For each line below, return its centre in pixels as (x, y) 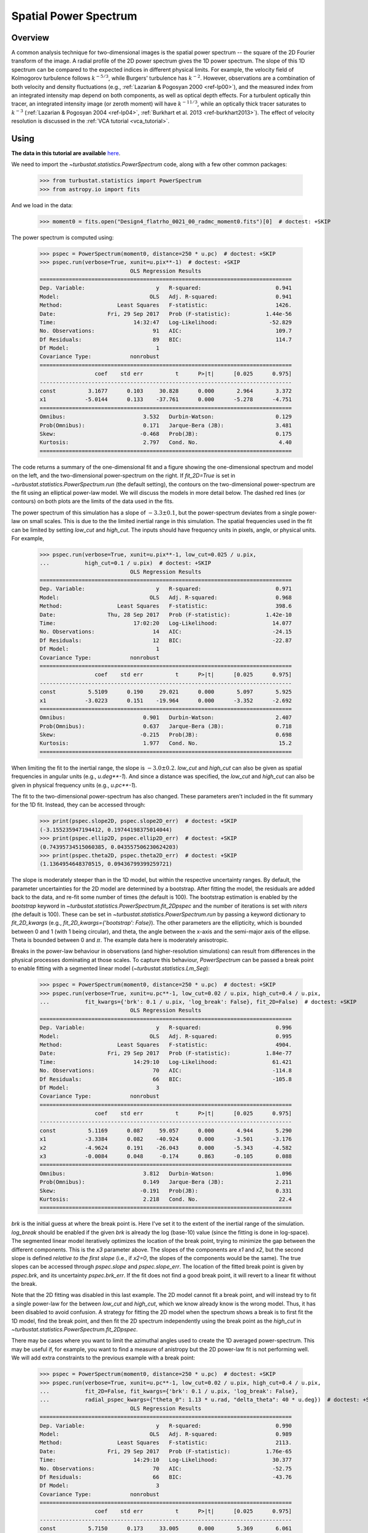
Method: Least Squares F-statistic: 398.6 (166, 606)
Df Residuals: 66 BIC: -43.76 (166, 1477)
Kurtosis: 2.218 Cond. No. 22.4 (166, 1199)
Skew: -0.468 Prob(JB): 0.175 (166, 434)
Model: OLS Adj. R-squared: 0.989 (166, 1434)
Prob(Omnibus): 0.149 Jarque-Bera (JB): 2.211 (166, 1182)
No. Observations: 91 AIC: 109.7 (166, 331)
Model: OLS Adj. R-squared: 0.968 (166, 597)
